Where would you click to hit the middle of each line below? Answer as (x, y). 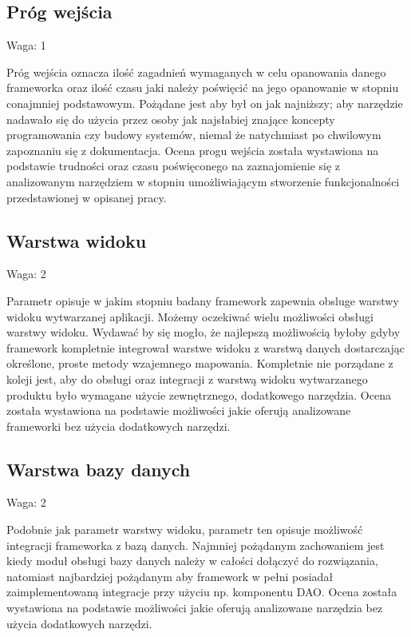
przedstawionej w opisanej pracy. (87, 197)
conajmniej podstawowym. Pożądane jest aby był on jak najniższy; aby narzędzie (205, 103)
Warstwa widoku (77, 240)
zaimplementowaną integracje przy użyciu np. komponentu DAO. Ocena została (202, 592)
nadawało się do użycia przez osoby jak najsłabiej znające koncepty (171, 119)
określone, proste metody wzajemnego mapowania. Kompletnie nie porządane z (200, 363)
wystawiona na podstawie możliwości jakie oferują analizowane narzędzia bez (195, 608)
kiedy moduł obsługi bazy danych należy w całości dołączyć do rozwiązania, (192, 561)
